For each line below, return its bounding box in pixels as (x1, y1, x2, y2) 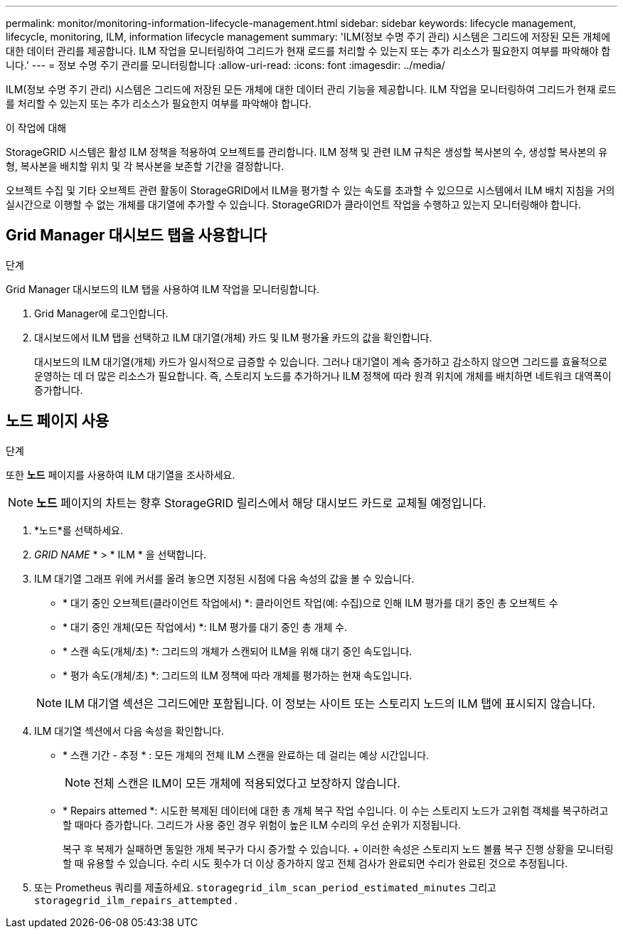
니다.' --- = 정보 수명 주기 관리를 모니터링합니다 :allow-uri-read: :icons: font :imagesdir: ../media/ (6, 59, 445, 71)
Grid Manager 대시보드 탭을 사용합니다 (6, 226, 267, 245)
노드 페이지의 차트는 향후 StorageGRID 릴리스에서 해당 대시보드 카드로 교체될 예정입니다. (36, 495, 486, 510)
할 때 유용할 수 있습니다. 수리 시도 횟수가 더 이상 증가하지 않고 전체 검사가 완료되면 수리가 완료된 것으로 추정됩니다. (63, 856, 568, 869)
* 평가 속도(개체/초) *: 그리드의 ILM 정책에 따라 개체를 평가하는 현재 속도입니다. (63, 669, 412, 681)
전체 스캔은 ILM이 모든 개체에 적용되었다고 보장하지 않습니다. (93, 775, 400, 790)
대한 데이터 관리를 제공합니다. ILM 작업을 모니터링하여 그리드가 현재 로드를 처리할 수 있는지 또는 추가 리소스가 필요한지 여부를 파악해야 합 (6, 45, 611, 57)
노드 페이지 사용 (6, 412, 110, 430)
